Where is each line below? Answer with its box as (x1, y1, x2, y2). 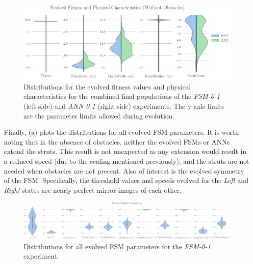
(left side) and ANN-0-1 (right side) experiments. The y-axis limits (24, 101, 225, 111)
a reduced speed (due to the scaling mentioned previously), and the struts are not (4, 156, 250, 166)
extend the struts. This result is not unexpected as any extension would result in (4, 146, 247, 156)
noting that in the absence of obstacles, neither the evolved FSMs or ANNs (4, 136, 230, 147)
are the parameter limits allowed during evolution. (24, 110, 175, 120)
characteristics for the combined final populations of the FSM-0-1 (24, 91, 220, 101)
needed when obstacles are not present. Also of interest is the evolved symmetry (4, 165, 244, 176)
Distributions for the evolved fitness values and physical (24, 81, 191, 91)
